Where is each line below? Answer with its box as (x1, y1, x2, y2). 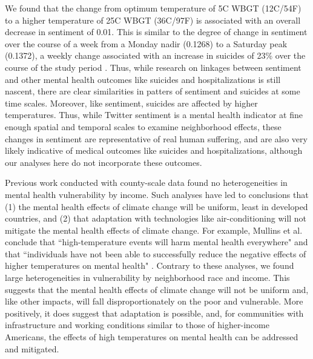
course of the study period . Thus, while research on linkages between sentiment (5, 61, 301, 73)
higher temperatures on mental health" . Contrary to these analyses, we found (5, 259, 294, 272)
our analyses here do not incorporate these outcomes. (5, 156, 202, 168)
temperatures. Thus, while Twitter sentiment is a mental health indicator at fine (5, 108, 303, 121)
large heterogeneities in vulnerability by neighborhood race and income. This (5, 271, 290, 284)
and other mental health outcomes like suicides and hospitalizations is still (5, 73, 281, 85)
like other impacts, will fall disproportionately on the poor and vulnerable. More (5, 295, 303, 308)
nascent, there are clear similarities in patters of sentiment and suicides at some (5, 85, 300, 97)
